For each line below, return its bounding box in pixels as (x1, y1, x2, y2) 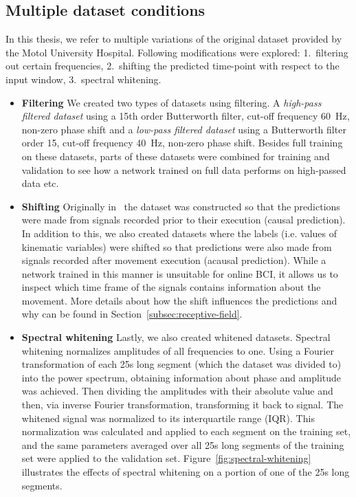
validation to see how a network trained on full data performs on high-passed (21, 162, 346, 177)
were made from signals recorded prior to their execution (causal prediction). (21, 212, 346, 227)
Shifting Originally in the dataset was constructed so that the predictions (21, 199, 340, 213)
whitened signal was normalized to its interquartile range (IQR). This (21, 410, 315, 425)
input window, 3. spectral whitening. (5, 71, 162, 86)
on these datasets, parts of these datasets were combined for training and (21, 148, 330, 163)
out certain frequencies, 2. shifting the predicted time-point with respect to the (5, 58, 340, 73)
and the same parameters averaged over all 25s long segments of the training (21, 437, 344, 452)
